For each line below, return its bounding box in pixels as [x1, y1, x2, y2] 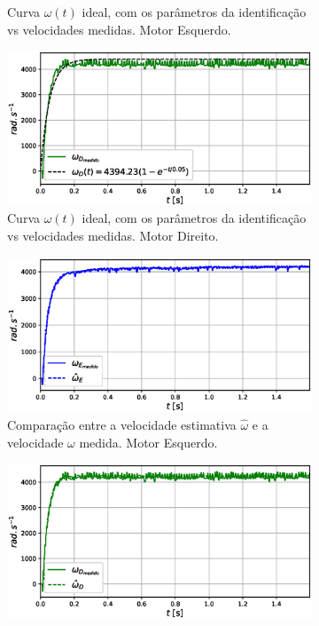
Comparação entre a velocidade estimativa [7, 415, 237, 433]
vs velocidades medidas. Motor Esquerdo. [7, 20, 231, 38]
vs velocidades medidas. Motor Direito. [7, 226, 219, 245]
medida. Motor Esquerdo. [79, 432, 218, 451]
